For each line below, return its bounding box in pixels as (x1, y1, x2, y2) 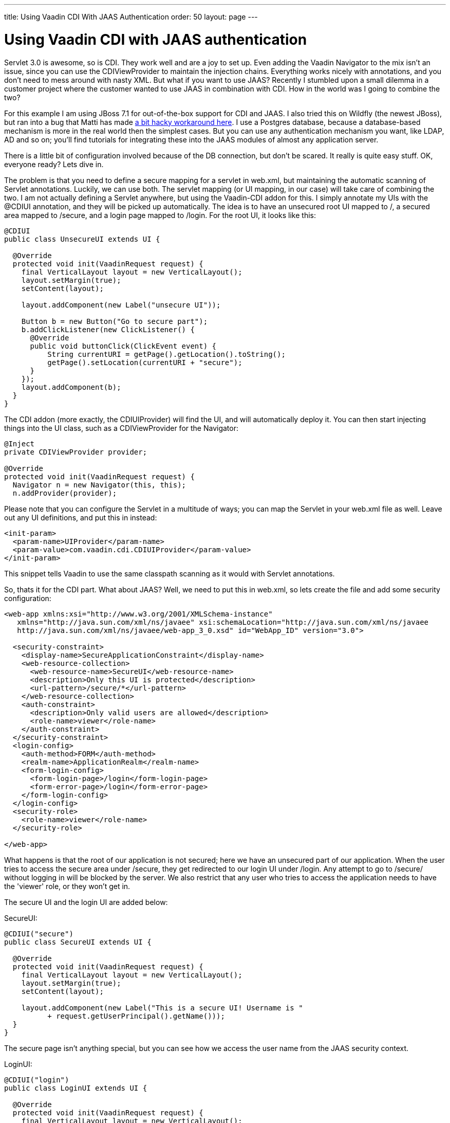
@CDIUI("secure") (4, 929, 73, 938)
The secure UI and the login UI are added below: (4, 897, 168, 907)
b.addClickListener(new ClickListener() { (21, 325, 195, 334)
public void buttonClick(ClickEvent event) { (30, 341, 217, 350)
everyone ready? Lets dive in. (4, 159, 104, 169)
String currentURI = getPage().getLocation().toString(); (47, 350, 286, 358)
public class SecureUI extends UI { (4, 937, 152, 946)
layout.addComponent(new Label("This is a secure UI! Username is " (21, 1003, 303, 1012)
